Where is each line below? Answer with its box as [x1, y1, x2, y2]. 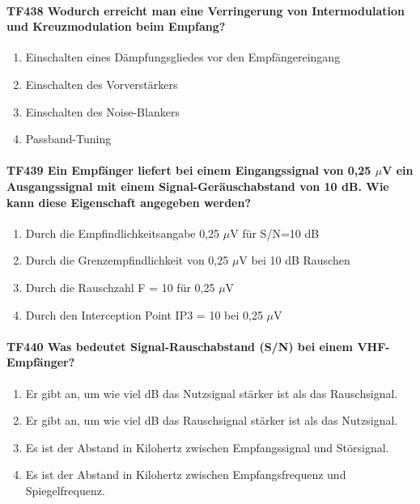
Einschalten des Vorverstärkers [25, 75, 178, 92]
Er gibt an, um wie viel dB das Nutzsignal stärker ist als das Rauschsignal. [25, 384, 398, 401]
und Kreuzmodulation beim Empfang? [6, 18, 226, 35]
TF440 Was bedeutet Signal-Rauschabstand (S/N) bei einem [6, 337, 354, 354]
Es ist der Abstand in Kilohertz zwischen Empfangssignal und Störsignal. [25, 438, 389, 455]
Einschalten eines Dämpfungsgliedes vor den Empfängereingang [25, 49, 341, 66]
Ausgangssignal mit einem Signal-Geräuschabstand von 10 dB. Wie [6, 177, 389, 194]
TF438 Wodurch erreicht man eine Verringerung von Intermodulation [6, 2, 405, 19]
